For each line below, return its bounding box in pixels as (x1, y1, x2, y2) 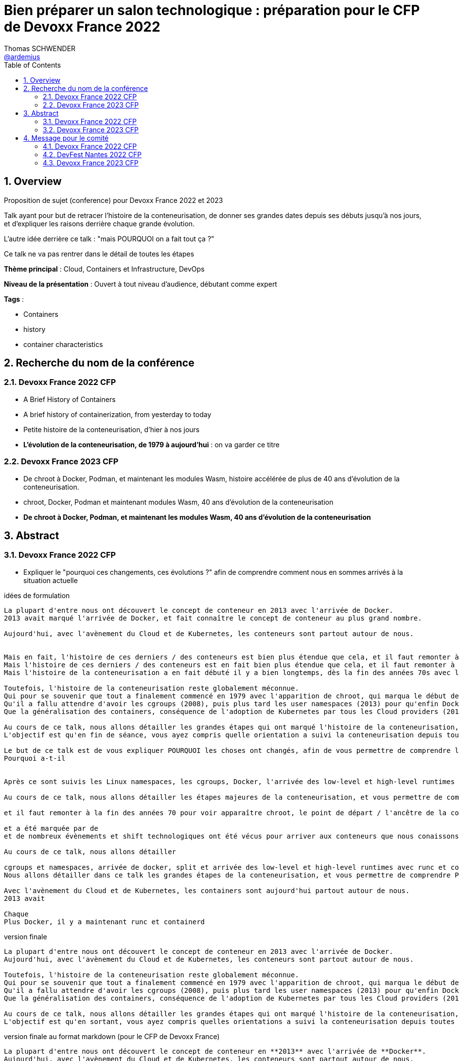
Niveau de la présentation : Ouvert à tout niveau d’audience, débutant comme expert (4, 279, 277, 288)
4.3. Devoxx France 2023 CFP (43, 158, 139, 167)
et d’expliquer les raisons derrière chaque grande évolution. (4, 219, 195, 228)
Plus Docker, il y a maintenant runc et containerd (4, 917, 205, 926)
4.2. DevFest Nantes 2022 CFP (43, 150, 142, 159)
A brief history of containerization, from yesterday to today (23, 410, 212, 419)
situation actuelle (23, 576, 78, 585)
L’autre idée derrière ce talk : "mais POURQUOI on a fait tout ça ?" (4, 234, 214, 243)
